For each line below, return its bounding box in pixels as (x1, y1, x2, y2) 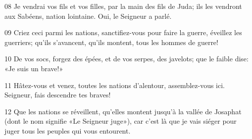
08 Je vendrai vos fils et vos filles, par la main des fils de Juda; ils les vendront (4, 1, 242, 11)
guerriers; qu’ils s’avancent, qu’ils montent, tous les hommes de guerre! (4, 37, 218, 47)
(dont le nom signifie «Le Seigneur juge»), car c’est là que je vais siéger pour (4, 116, 237, 126)
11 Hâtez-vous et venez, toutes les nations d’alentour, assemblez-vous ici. (4, 80, 225, 90)
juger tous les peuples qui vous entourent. (4, 125, 131, 136)
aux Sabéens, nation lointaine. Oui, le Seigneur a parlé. (4, 10, 172, 21)
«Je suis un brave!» (4, 63, 63, 73)
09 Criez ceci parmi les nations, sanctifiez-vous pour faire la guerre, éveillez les (4, 27, 242, 38)
